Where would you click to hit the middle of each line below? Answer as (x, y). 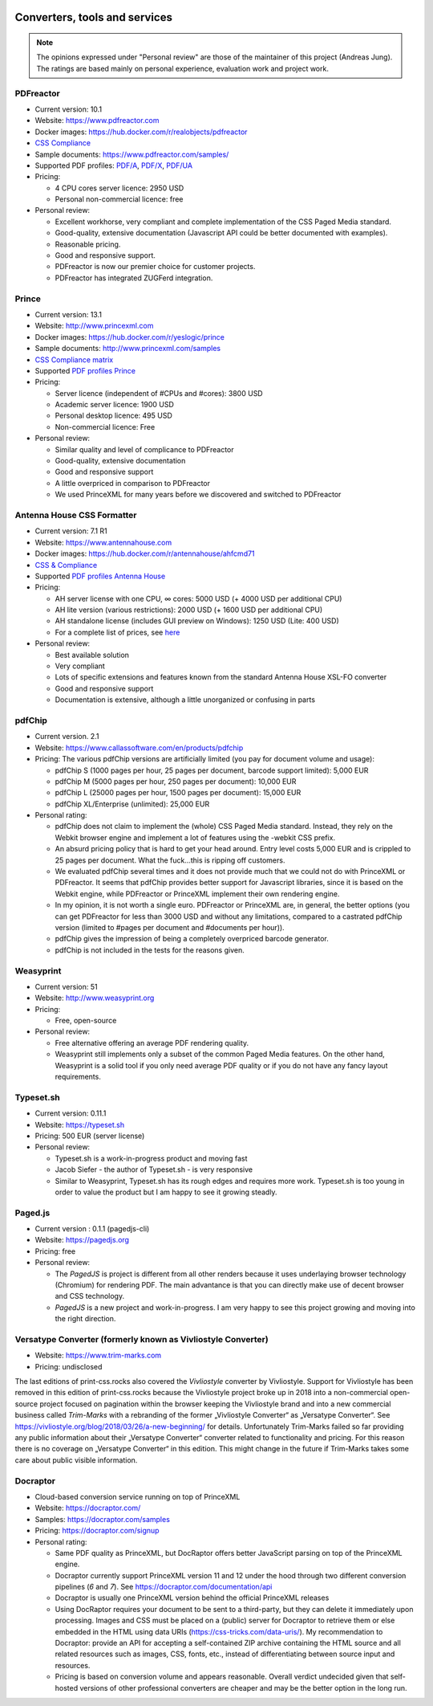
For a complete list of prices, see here (117, 632)
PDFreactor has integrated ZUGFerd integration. (134, 278)
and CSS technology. (89, 1296)
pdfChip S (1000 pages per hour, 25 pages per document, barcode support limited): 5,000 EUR (212, 770)
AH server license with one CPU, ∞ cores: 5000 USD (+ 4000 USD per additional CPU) (198, 598)
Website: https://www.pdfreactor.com (97, 120)
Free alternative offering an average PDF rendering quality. (152, 1043)
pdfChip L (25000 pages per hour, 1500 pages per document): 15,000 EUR (178, 793)
